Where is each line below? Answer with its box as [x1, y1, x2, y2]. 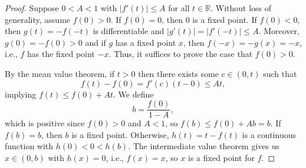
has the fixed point [27, 48, 95, 60]
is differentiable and [93, 25, 164, 37]
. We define [113, 88, 154, 100]
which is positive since [5, 117, 85, 129]
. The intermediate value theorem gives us [128, 140, 280, 152]
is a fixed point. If [192, 13, 257, 25]
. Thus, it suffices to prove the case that [108, 48, 253, 60]
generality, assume [5, 13, 71, 25]
